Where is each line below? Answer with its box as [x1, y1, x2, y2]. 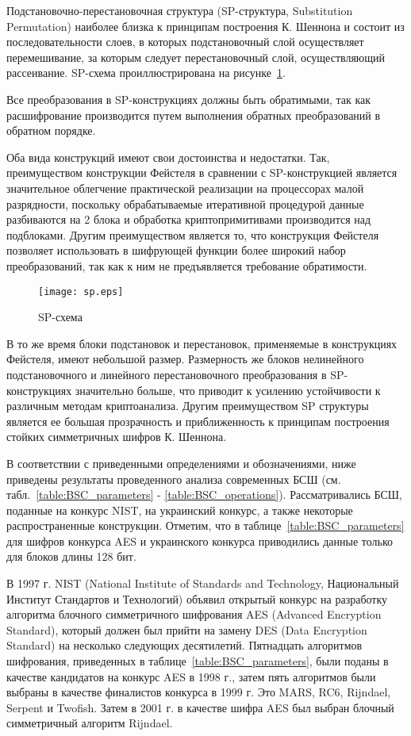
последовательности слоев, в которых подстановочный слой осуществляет [6, 33, 364, 50]
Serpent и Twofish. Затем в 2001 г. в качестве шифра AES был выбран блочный [6, 699, 394, 715]
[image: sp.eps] [38, 286, 124, 297]
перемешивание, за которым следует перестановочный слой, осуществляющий [6, 48, 386, 65]
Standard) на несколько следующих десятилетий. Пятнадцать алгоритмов [6, 637, 363, 654]
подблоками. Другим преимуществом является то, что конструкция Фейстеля [6, 226, 379, 243]
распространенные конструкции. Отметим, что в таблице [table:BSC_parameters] [6, 517, 405, 534]
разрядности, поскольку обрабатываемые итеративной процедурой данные [6, 195, 364, 212]
